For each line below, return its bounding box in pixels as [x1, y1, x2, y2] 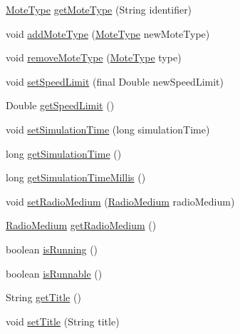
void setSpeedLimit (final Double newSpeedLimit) [6, 74, 224, 88]
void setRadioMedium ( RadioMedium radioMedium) [6, 193, 235, 208]
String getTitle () [6, 290, 81, 305]
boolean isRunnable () [6, 265, 103, 280]
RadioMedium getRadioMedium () [6, 218, 157, 233]
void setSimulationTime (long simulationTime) [6, 121, 210, 136]
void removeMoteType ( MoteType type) [6, 50, 182, 65]
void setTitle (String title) [6, 313, 120, 328]
